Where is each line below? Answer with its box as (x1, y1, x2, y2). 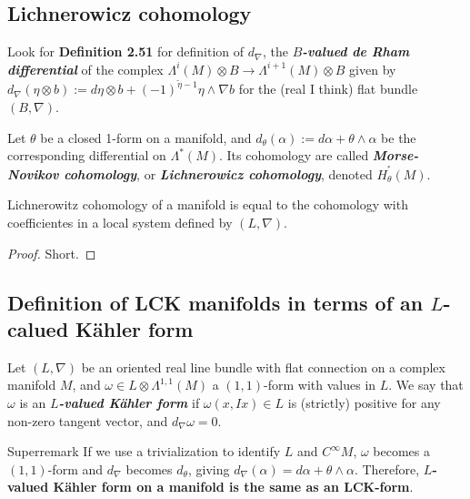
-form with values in (264, 375, 376, 394)
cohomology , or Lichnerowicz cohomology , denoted (64, 164, 373, 183)
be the (381, 127, 416, 147)
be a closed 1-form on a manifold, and (40, 127, 252, 147)
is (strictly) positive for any (287, 393, 441, 412)
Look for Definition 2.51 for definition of (7, 42, 245, 61)
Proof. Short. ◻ (7, 243, 96, 262)
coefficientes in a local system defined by (7, 213, 233, 232)
